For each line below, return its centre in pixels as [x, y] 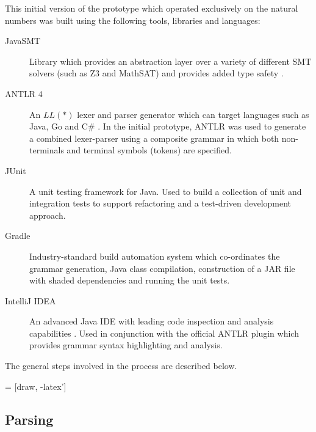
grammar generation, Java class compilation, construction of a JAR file [162, 268]
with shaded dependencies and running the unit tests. [130, 280]
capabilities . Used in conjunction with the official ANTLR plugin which [164, 333]
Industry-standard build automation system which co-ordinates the [155, 256]
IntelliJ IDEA [31, 300]
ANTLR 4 [24, 93]
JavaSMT [23, 41]
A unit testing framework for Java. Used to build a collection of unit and [166, 191]
